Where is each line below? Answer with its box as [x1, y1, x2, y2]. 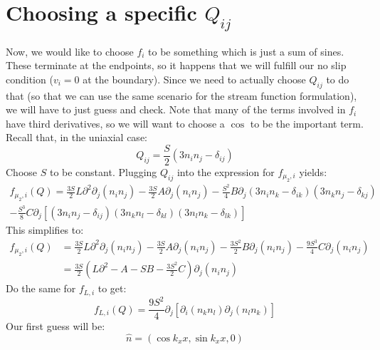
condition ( [6, 71, 53, 86]
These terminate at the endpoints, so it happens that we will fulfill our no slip [6, 58, 347, 73]
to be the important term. [250, 115, 364, 130]
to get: [97, 281, 127, 296]
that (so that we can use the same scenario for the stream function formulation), [6, 88, 357, 103]
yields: [299, 164, 327, 179]
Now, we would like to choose [6, 43, 134, 58]
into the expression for [176, 164, 275, 179]
